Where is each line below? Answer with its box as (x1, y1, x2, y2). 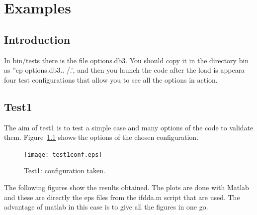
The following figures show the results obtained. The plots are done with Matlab (4, 182, 249, 192)
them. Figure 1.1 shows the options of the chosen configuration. (4, 132, 199, 142)
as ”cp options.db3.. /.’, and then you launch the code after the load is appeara (4, 65, 245, 75)
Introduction (4, 31, 71, 47)
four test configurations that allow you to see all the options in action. (4, 74, 218, 85)
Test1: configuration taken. (24, 165, 105, 176)
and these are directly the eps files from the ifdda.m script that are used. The (4, 192, 240, 202)
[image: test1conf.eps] (24, 151, 102, 158)
